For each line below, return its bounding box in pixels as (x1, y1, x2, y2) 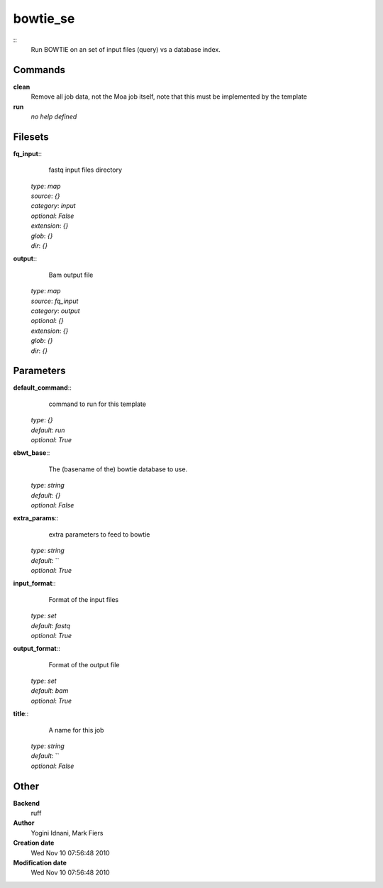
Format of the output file (48, 660, 120, 669)
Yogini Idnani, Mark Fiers (30, 828, 104, 837)
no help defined (30, 112, 77, 121)
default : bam (30, 686, 69, 695)
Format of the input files (48, 595, 119, 603)
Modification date (13, 859, 67, 867)
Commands (13, 64, 66, 76)
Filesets (13, 131, 49, 143)
